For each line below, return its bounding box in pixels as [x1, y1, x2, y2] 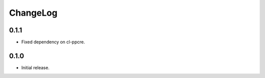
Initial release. [21, 64, 50, 71]
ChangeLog [9, 7, 57, 18]
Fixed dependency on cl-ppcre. [21, 39, 85, 45]
